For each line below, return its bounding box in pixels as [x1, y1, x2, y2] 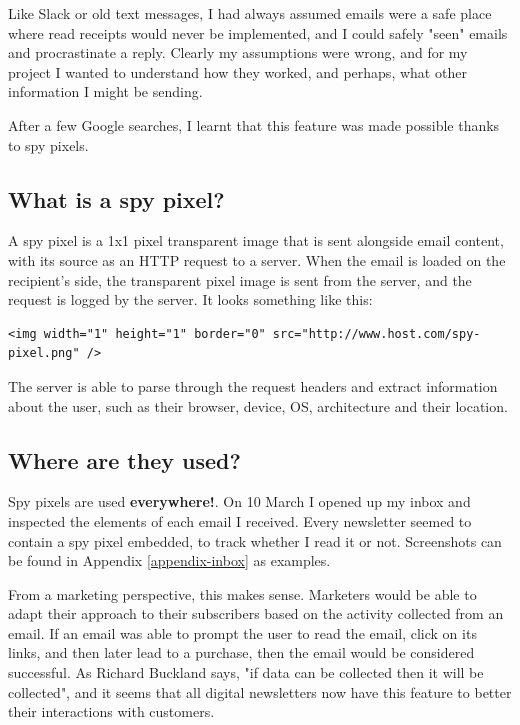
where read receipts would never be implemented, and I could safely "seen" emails [8, 22, 508, 43]
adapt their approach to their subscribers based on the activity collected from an [8, 603, 504, 624]
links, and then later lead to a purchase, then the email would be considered [8, 642, 475, 663]
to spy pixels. [8, 134, 89, 155]
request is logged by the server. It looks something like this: [8, 289, 373, 310]
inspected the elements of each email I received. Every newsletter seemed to [8, 510, 472, 531]
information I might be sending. [8, 81, 203, 102]
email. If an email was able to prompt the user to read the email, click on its [8, 622, 477, 643]
